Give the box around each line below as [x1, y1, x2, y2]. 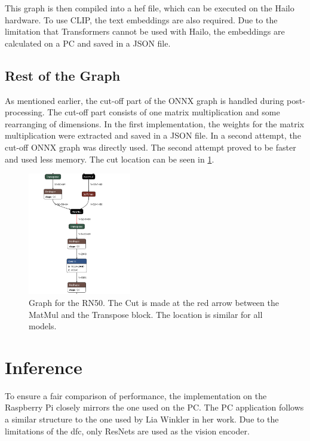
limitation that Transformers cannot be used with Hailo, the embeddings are [5, 25, 285, 38]
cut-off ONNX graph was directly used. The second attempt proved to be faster [5, 140, 296, 153]
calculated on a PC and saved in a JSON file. [5, 36, 171, 49]
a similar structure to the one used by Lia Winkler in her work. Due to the [5, 413, 279, 425]
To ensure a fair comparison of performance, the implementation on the [5, 389, 267, 402]
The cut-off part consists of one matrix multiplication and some [47, 106, 280, 118]
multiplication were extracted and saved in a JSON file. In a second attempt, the [5, 129, 301, 142]
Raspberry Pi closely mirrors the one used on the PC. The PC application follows [5, 401, 304, 414]
